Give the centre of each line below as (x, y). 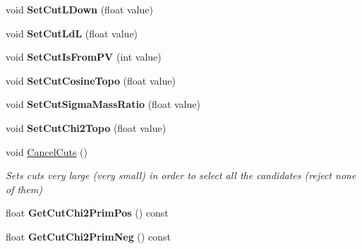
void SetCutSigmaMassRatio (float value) (103, 104)
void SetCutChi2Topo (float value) (86, 127)
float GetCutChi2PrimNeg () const (88, 236)
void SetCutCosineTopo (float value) (91, 80)
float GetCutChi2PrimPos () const (87, 213)
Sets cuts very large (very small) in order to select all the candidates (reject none (181, 175)
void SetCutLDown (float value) (79, 9)
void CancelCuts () (47, 151)
